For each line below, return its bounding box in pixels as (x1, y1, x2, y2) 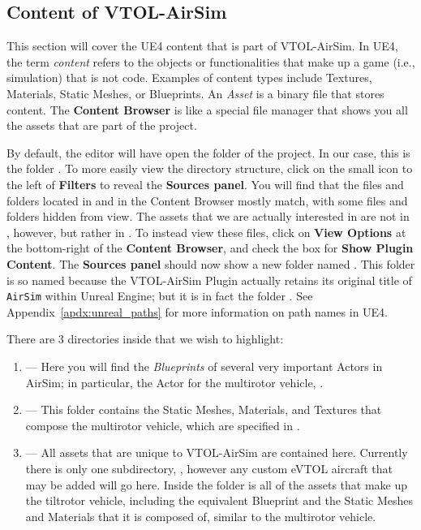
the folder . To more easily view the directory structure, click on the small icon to (6, 160, 413, 177)
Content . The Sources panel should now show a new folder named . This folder (6, 255, 415, 272)
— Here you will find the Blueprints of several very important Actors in (25, 357, 383, 374)
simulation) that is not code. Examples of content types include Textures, (6, 69, 372, 86)
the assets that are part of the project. (6, 117, 197, 134)
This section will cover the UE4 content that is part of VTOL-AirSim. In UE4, (6, 37, 398, 54)
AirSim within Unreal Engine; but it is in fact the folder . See (6, 287, 313, 304)
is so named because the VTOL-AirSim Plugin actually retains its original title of (6, 271, 412, 288)
